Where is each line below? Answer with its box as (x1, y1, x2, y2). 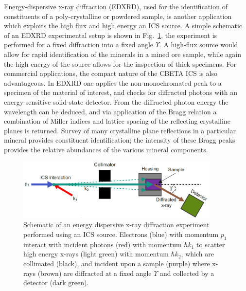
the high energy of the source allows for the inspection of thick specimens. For (4, 58, 236, 69)
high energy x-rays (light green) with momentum (23, 249, 169, 259)
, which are (181, 249, 214, 259)
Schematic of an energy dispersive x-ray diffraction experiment (23, 219, 210, 230)
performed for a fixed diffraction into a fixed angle (4, 39, 154, 50)
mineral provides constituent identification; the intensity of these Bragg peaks (4, 135, 235, 145)
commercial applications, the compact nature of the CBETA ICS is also (4, 68, 217, 78)
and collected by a (160, 268, 214, 278)
